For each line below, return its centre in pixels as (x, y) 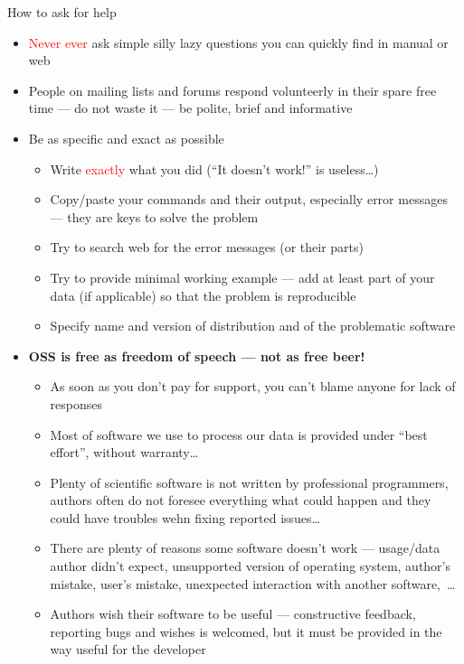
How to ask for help (62, 12)
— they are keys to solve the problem (154, 216)
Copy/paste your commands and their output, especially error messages (249, 199)
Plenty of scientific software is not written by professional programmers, (249, 482)
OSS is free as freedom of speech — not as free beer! (197, 355)
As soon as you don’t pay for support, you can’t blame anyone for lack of (253, 386)
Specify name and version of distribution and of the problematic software (253, 326)
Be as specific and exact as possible (126, 138)
